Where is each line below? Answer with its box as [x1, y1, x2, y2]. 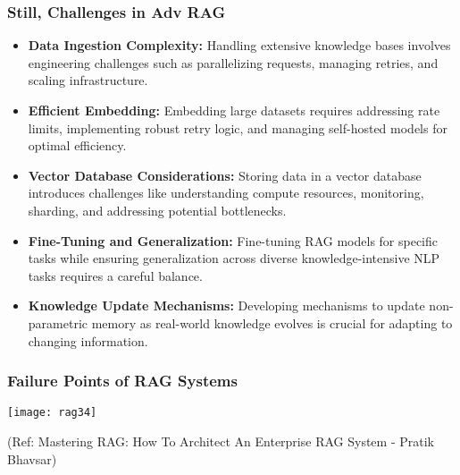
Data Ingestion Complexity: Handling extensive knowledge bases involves [28, 36, 451, 55]
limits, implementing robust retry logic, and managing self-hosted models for [28, 118, 447, 137]
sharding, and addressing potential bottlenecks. [28, 200, 287, 219]
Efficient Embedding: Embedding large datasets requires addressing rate [28, 101, 440, 119]
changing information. [28, 331, 148, 350]
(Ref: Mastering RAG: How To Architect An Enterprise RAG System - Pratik [7, 432, 434, 450]
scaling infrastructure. [28, 71, 148, 89]
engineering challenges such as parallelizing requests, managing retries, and [28, 53, 439, 72]
